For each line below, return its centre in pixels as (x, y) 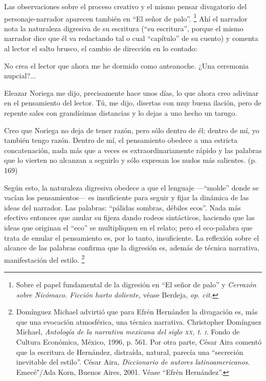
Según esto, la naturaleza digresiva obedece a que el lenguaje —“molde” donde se (131, 187)
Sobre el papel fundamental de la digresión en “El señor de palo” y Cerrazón (136, 284)
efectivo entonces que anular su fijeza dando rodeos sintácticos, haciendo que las (129, 217)
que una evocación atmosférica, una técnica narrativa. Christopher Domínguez (139, 321)
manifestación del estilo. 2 (45, 259)
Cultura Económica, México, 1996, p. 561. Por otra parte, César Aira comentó (139, 341)
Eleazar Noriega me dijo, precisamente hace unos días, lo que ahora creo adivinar (131, 92)
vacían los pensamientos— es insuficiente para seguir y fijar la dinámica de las (127, 197)
